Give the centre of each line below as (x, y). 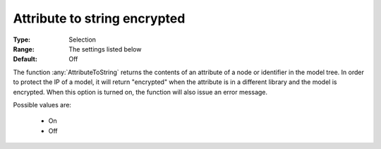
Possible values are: (42, 105)
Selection (83, 40)
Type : (22, 40)
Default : (25, 59)
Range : (24, 49)
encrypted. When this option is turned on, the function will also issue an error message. (140, 92)
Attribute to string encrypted (99, 18)
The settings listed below (105, 49)
